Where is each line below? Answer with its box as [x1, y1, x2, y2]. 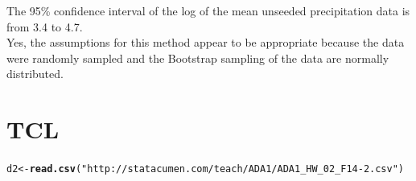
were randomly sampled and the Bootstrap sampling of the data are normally [6, 49, 389, 66]
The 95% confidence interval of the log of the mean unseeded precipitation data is [6, 2, 410, 19]
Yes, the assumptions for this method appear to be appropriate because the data [6, 34, 405, 51]
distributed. [6, 65, 64, 82]
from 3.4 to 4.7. [6, 18, 83, 35]
